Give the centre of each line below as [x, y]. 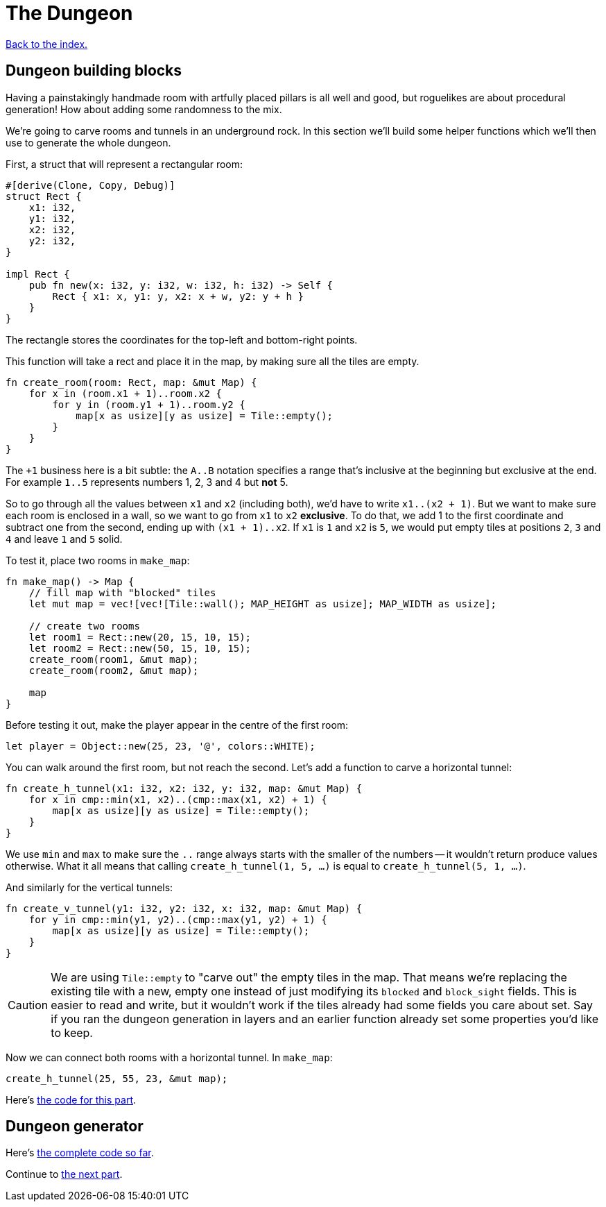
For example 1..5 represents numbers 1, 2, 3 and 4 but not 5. [147, 482]
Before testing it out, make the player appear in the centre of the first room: [177, 725]
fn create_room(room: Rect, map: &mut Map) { [131, 382]
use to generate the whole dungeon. [88, 142]
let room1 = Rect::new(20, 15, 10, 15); [140, 637]
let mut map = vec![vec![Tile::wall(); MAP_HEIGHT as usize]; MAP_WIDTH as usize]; [263, 603]
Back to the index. [47, 44]
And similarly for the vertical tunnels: [89, 887]
